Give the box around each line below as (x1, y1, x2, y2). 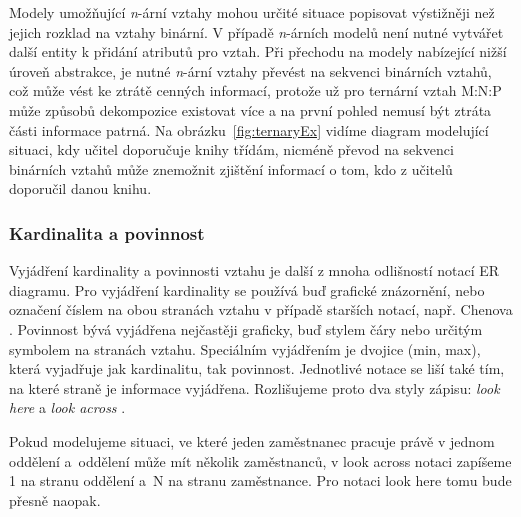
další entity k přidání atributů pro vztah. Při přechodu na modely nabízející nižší (9, 41, 507, 62)
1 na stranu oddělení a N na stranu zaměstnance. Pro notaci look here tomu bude (9, 470, 512, 491)
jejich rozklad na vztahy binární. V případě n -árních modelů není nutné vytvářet (9, 21, 504, 42)
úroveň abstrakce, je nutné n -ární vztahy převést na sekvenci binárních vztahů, (9, 60, 492, 81)
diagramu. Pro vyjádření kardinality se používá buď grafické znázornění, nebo (9, 279, 485, 300)
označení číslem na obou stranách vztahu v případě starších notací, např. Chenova (9, 299, 513, 320)
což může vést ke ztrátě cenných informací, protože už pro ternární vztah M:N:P (9, 80, 502, 101)
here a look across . (9, 397, 126, 418)
